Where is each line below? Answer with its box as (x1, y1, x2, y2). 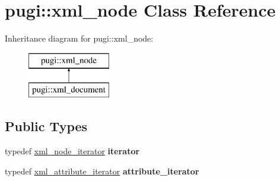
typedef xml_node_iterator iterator (5, 145, 140, 157)
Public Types (5, 117, 88, 135)
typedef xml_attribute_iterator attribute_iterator (5, 164, 199, 177)
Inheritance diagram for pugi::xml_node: (5, 32, 154, 45)
